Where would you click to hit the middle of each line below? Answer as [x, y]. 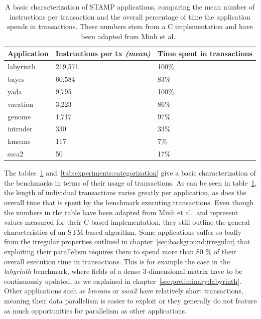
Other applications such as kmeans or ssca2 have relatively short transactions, [124, 291]
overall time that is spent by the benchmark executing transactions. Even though [129, 202]
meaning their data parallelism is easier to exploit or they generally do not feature [130, 300]
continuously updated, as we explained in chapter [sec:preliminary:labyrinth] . [123, 281]
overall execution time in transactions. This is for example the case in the [117, 261]
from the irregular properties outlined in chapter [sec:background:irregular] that [127, 242]
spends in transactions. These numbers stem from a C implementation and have [130, 26]
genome [19, 116]
